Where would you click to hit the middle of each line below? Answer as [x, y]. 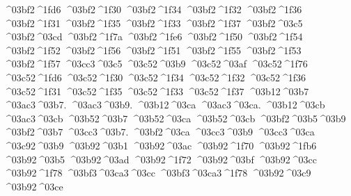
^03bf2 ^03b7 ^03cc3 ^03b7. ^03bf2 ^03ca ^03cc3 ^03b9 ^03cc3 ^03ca [159, 132]
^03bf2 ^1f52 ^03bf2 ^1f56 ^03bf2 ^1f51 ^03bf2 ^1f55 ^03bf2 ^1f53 [153, 50]
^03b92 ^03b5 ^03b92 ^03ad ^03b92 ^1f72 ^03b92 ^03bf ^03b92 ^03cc [160, 159]
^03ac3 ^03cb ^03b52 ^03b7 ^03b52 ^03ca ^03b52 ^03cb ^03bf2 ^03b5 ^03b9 [175, 118]
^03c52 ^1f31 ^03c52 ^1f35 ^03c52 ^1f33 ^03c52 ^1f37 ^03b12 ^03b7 [156, 91]
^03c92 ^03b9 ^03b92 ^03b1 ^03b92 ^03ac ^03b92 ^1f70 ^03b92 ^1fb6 [160, 145]
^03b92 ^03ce [33, 186]
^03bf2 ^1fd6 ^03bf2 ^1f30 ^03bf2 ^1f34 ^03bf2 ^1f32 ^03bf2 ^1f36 [153, 9]
